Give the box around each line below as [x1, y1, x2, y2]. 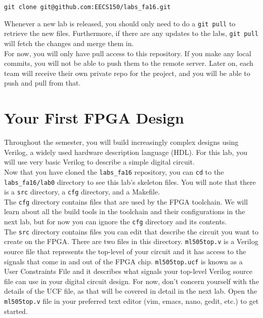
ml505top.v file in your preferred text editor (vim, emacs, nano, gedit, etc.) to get [4, 296, 259, 306]
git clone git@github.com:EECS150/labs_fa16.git [4, 4, 171, 11]
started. [4, 305, 28, 316]
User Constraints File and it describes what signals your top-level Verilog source [4, 266, 253, 276]
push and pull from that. [4, 77, 81, 88]
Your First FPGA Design [4, 107, 184, 128]
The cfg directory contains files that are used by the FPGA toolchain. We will [4, 196, 248, 207]
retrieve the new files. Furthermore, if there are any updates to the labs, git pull [4, 28, 258, 38]
